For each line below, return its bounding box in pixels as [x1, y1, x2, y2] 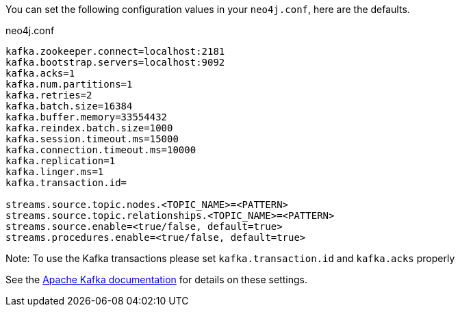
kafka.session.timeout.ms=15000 [5, 133, 179, 144]
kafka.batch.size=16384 [5, 101, 133, 112]
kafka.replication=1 [5, 155, 116, 166]
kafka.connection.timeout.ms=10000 [5, 144, 196, 155]
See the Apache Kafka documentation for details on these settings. [5, 274, 307, 285]
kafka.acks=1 [5, 68, 75, 79]
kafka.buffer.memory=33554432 [5, 112, 168, 122]
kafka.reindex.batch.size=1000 [5, 122, 173, 133]
